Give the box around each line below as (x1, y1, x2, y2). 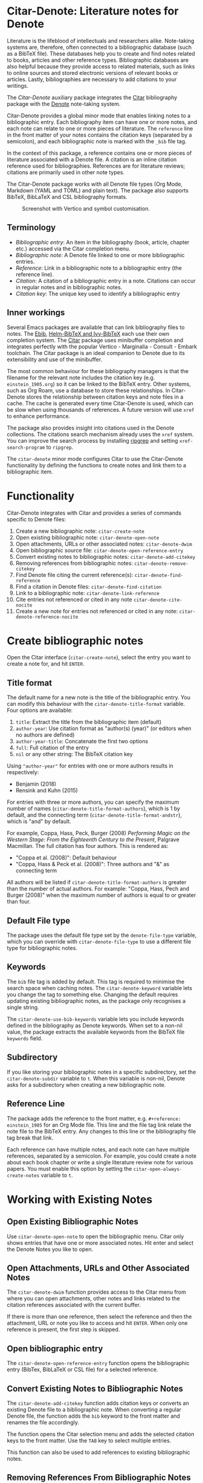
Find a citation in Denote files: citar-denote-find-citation (15, 582, 162, 590)
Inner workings (7, 307, 65, 318)
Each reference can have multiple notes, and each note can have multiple (7, 1146, 190, 1153)
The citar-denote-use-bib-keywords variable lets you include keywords (7, 1015, 184, 1023)
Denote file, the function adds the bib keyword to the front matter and (7, 1412, 181, 1419)
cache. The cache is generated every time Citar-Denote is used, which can (7, 399, 194, 406)
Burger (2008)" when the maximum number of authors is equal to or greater (7, 891, 196, 899)
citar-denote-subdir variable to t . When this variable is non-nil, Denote (7, 1075, 185, 1082)
